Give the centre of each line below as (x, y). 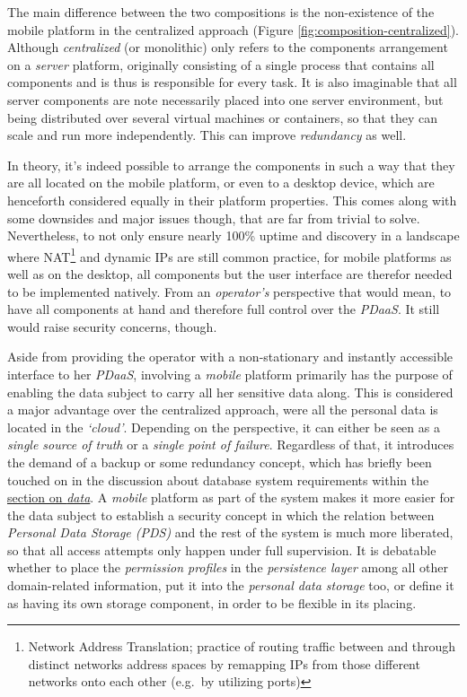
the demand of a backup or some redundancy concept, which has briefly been (220, 462)
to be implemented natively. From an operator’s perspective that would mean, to (229, 291)
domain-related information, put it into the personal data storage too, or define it (231, 585)
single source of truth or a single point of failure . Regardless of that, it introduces (231, 444)
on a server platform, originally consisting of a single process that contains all (221, 64)
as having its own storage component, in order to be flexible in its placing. (212, 602)
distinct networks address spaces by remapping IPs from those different (224, 663)
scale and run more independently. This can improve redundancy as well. (207, 135)
